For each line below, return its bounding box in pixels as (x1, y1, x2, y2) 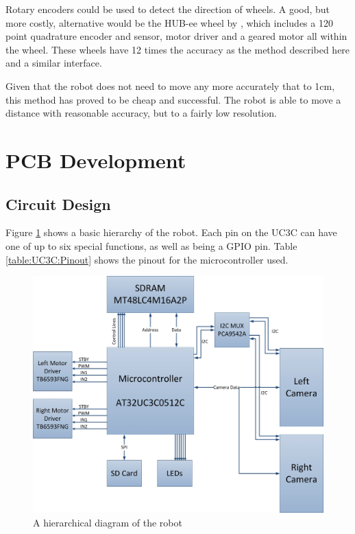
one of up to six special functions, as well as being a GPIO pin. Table (5, 238, 297, 253)
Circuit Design (5, 193, 111, 214)
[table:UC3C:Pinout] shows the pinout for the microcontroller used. (5, 252, 289, 266)
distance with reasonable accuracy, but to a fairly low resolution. (5, 106, 277, 120)
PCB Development (5, 146, 186, 174)
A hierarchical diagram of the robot (33, 515, 182, 529)
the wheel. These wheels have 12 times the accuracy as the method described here (5, 42, 350, 56)
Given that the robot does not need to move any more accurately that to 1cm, (5, 78, 335, 93)
